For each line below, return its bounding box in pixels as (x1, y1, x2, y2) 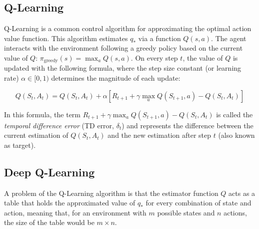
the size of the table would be (4, 217, 94, 227)
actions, (223, 207, 247, 217)
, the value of (182, 52, 223, 63)
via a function (138, 33, 181, 43)
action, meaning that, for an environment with (4, 207, 146, 217)
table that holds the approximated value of (4, 197, 135, 208)
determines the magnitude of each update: (51, 73, 180, 83)
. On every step (130, 52, 178, 63)
